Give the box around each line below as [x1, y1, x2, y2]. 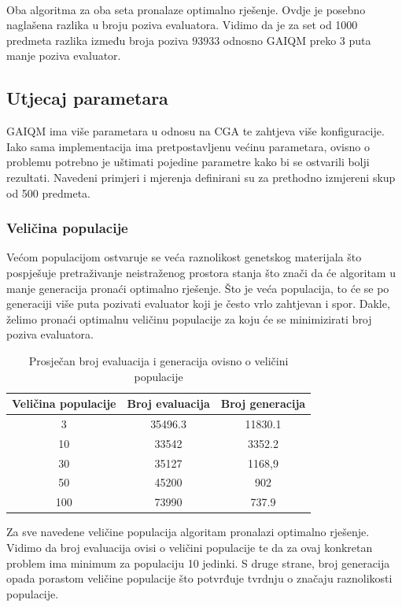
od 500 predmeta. [6, 184, 90, 201]
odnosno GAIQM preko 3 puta [223, 31, 371, 48]
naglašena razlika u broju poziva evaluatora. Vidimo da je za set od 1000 [6, 17, 358, 33]
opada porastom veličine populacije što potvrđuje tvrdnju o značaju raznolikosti [6, 570, 393, 587]
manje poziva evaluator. [6, 47, 121, 64]
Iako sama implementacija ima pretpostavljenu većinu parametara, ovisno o [6, 138, 370, 154]
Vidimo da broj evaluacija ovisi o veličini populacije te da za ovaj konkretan [6, 539, 373, 556]
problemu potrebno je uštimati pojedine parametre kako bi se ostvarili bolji [6, 154, 370, 170]
